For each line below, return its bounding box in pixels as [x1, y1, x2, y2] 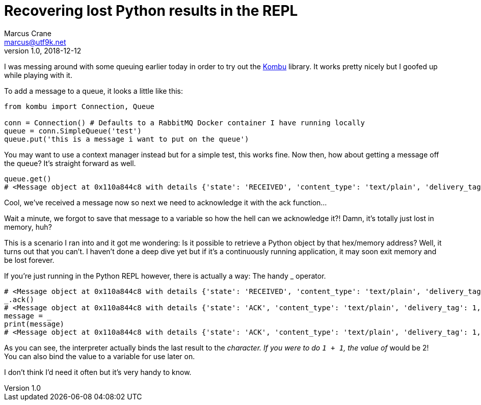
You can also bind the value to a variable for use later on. [4, 352, 195, 361]
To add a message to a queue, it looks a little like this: [4, 86, 183, 95]
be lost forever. [4, 255, 55, 264]
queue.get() [4, 174, 51, 183]
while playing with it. [4, 70, 72, 79]
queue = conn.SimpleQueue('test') [4, 126, 142, 135]
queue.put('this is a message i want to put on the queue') [4, 134, 249, 143]
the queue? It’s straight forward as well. [4, 158, 136, 168]
